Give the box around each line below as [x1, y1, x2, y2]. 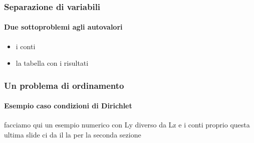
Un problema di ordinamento [4, 79, 124, 91]
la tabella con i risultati [16, 58, 89, 68]
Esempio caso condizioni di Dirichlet [4, 100, 132, 111]
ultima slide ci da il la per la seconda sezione [4, 129, 141, 140]
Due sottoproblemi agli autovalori [4, 22, 123, 32]
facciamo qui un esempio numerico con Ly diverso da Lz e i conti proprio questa [4, 119, 250, 130]
